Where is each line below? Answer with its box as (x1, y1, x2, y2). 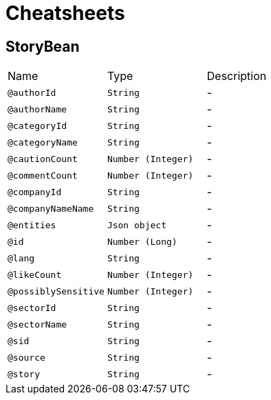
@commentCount (8, 170, 78, 181)
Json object (107, 219, 166, 230)
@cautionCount (8, 153, 78, 164)
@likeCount (8, 269, 62, 280)
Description (206, 69, 267, 83)
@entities (8, 219, 56, 230)
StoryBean (6, 37, 80, 55)
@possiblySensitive (8, 286, 105, 297)
